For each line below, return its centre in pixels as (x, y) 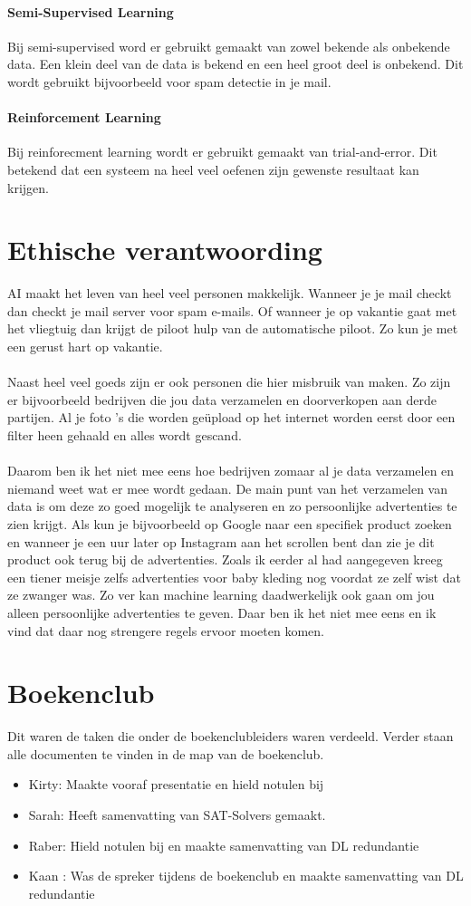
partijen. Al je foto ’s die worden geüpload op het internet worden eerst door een (231, 417)
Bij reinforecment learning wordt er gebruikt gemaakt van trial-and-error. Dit (222, 152)
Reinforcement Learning (84, 117)
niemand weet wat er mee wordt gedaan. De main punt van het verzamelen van (227, 488)
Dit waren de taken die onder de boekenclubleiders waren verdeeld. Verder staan (231, 736)
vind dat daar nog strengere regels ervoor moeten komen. (166, 630)
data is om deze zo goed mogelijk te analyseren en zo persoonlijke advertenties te (232, 506)
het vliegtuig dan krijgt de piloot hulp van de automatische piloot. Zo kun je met (233, 328)
